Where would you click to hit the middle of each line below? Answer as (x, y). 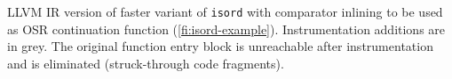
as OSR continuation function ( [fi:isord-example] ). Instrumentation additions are (226, 29)
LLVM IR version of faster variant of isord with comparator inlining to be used (225, 11)
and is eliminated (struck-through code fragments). (146, 63)
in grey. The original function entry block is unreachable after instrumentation (220, 46)
